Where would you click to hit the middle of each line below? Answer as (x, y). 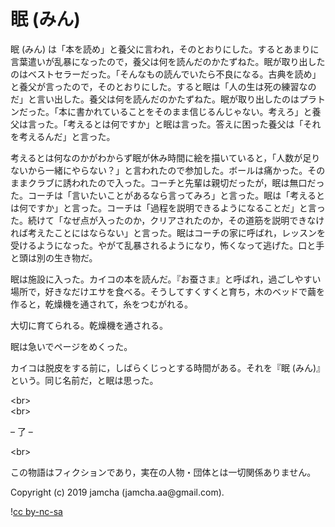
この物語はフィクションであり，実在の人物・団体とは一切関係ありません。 (163, 472)
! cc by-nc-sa (36, 511)
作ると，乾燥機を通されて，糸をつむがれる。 (102, 304)
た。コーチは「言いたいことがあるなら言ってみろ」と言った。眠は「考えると (167, 195)
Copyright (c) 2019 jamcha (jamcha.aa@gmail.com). (117, 492)
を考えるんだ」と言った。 (63, 136)
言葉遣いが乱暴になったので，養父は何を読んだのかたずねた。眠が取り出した (168, 61)
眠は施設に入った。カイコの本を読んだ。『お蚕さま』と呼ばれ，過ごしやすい (166, 279)
